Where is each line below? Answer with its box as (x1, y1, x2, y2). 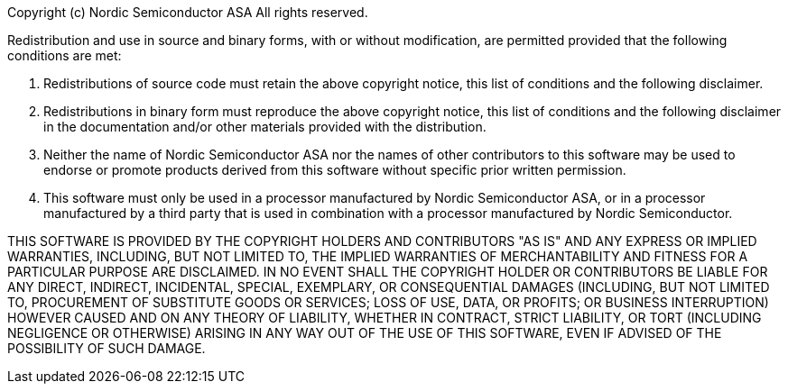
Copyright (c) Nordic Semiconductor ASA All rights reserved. (7, 5, 368, 20)
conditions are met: (7, 48, 122, 63)
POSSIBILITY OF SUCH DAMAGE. (7, 341, 206, 356)
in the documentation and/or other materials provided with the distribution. (43, 119, 487, 134)
